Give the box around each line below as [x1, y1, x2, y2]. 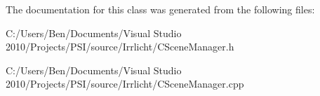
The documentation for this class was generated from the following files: [6, 2, 315, 16]
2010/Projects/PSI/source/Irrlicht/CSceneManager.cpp [6, 76, 244, 91]
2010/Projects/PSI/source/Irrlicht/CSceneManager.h [6, 39, 234, 54]
